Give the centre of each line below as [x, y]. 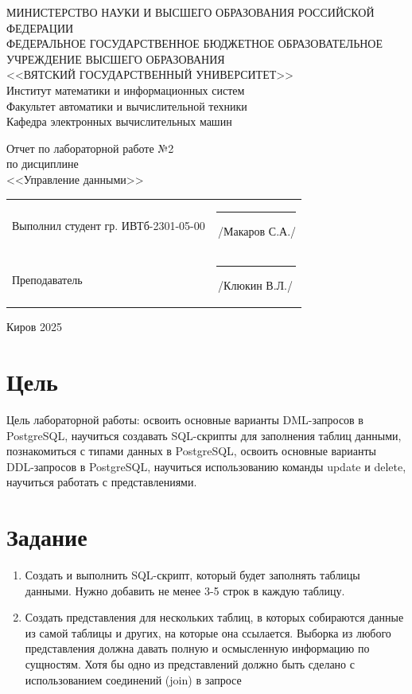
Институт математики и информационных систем [126, 90]
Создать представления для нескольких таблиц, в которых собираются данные [214, 617]
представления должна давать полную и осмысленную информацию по [197, 648]
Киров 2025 [35, 327]
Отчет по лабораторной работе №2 [90, 148]
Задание [47, 537]
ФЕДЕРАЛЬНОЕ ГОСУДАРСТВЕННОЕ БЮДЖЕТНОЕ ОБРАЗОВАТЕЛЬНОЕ [195, 43]
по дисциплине [43, 164]
